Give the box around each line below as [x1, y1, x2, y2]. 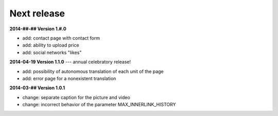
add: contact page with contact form [22, 35, 100, 41]
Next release [9, 8, 65, 19]
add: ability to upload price [22, 42, 79, 48]
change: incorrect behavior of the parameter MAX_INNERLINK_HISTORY [22, 102, 176, 108]
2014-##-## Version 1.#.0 [9, 26, 66, 32]
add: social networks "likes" [22, 49, 82, 55]
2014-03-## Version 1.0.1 [9, 85, 65, 91]
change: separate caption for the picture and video [22, 94, 131, 100]
